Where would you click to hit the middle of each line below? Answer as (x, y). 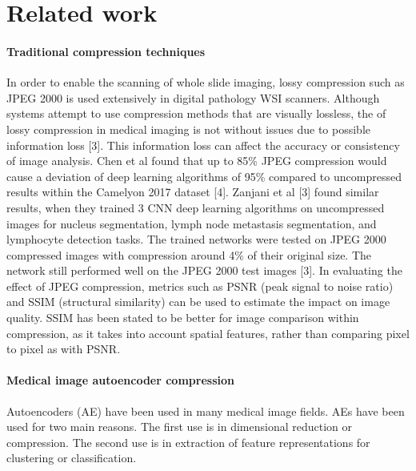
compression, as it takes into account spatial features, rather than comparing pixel (208, 333)
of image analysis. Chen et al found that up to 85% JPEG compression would (197, 161)
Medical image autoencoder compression (120, 380)
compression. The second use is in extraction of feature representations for (188, 442)
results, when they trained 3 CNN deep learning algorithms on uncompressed (196, 207)
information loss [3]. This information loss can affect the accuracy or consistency (203, 145)
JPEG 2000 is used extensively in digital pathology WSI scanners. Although (193, 97)
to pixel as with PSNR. (64, 349)
